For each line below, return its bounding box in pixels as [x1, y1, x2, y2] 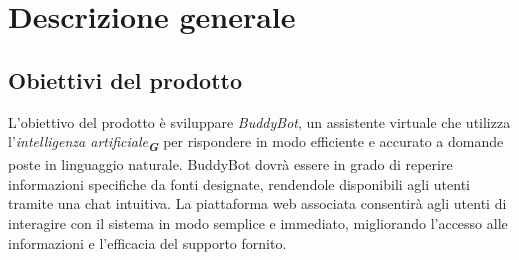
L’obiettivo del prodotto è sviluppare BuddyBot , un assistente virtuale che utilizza [8, 111, 511, 132]
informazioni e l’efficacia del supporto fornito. [8, 232, 287, 253]
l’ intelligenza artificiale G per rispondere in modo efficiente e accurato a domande [8, 131, 504, 155]
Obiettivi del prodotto [8, 64, 242, 95]
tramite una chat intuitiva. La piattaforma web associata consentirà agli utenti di [8, 193, 507, 214]
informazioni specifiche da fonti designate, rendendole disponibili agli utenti [8, 173, 470, 194]
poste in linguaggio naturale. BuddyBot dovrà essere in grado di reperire [8, 154, 453, 175]
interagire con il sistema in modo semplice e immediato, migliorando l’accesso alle [8, 213, 508, 234]
